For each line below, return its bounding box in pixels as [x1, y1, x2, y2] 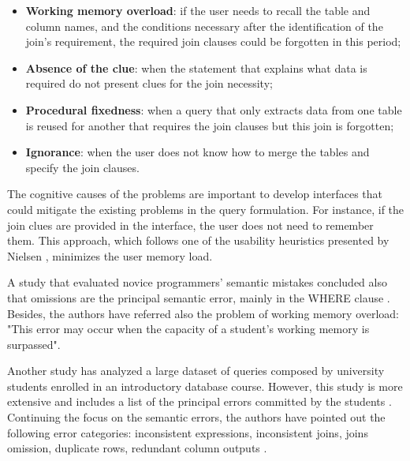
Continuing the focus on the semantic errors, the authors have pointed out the [7, 409, 386, 425]
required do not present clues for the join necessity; [25, 75, 273, 92]
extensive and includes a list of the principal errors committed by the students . [7, 393, 392, 410]
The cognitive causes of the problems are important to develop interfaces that [7, 186, 383, 202]
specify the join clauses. [25, 159, 140, 175]
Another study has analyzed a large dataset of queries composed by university [7, 362, 385, 379]
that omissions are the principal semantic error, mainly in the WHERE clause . [7, 289, 390, 305]
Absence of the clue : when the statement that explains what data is [25, 59, 367, 76]
